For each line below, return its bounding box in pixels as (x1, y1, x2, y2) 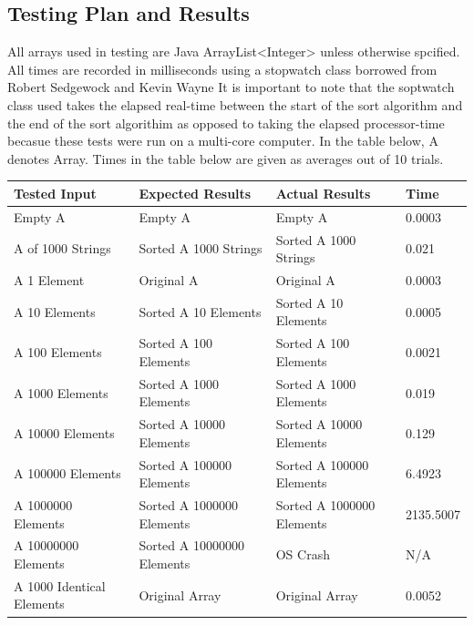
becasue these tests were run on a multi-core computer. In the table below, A (7, 131, 438, 150)
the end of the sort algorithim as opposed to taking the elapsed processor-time (7, 113, 445, 132)
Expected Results (139, 183, 252, 202)
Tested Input (14, 183, 97, 202)
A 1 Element (14, 270, 85, 289)
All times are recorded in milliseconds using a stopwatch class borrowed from (7, 59, 438, 78)
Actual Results (275, 183, 371, 202)
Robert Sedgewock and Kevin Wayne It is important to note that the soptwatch (7, 77, 455, 97)
